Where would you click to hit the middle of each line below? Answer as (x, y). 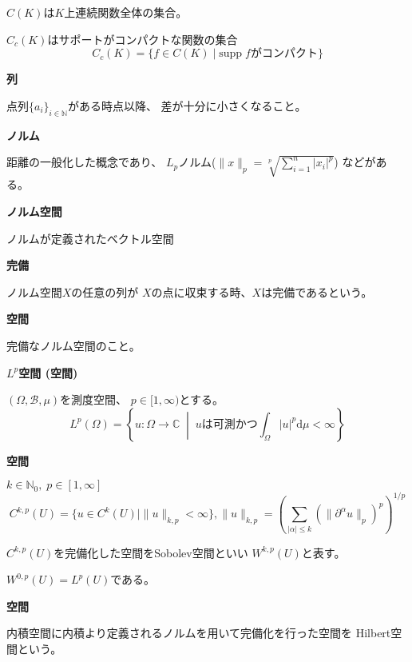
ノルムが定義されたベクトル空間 (90, 238)
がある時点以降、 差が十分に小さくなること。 (187, 105)
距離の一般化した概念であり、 (85, 162)
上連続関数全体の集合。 (126, 12)
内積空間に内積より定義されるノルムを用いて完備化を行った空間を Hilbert (199, 633)
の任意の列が (105, 291)
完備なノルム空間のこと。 (73, 345)
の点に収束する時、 (202, 291)
